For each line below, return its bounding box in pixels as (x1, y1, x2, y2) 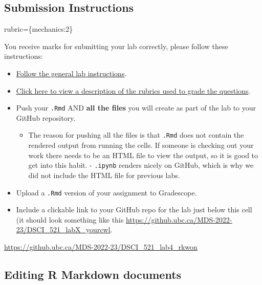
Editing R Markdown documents (4, 266, 182, 282)
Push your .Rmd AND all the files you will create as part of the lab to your (16, 102, 256, 113)
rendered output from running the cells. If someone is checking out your (28, 140, 254, 150)
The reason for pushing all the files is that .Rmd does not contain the (28, 129, 244, 140)
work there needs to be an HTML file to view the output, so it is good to (28, 149, 258, 160)
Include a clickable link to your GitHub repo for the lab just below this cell (16, 204, 252, 215)
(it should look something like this (16, 214, 124, 225)
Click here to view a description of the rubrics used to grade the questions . (16, 85, 251, 96)
